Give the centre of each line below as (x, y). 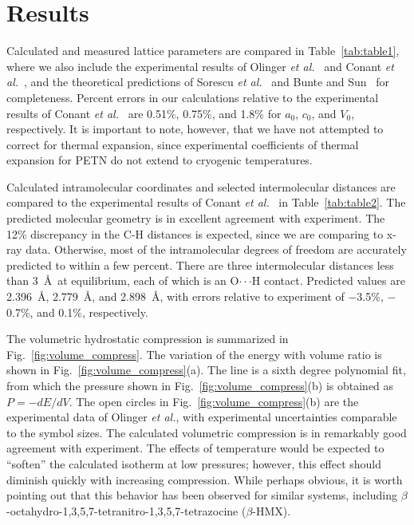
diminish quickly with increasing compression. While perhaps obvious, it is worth (205, 479)
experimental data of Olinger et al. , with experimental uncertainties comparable (202, 417)
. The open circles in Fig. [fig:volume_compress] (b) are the (214, 401)
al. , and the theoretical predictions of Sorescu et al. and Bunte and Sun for (198, 82)
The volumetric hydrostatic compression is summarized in (148, 339)
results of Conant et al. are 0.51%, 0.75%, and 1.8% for (144, 113)
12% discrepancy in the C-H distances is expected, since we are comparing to (195, 233)
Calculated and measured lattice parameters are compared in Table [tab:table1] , (203, 51)
